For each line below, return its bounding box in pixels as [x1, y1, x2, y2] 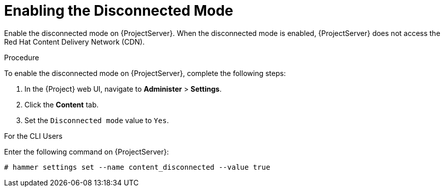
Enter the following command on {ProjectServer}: [4, 147, 169, 156]
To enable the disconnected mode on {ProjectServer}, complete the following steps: [4, 68, 286, 78]
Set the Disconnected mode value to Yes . [24, 116, 169, 125]
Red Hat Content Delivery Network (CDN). [4, 37, 145, 46]
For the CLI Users [4, 131, 63, 140]
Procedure [4, 53, 39, 62]
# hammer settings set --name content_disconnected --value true [4, 163, 270, 171]
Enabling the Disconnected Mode [4, 2, 234, 19]
